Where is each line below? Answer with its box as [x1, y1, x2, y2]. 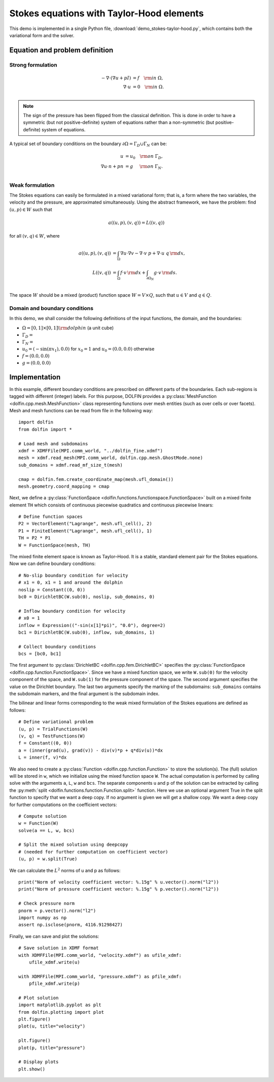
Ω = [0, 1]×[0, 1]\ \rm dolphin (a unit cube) [22, 325, 114, 331]
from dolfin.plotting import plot [18, 1009, 104, 1015]
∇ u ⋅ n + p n [100, 163, 124, 169]
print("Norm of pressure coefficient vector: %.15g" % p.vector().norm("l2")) [18, 886, 219, 892]
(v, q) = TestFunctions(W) [18, 733, 86, 739]
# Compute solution [18, 813, 67, 819]
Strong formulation [9, 61, 58, 68]
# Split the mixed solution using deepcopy [18, 842, 128, 847]
